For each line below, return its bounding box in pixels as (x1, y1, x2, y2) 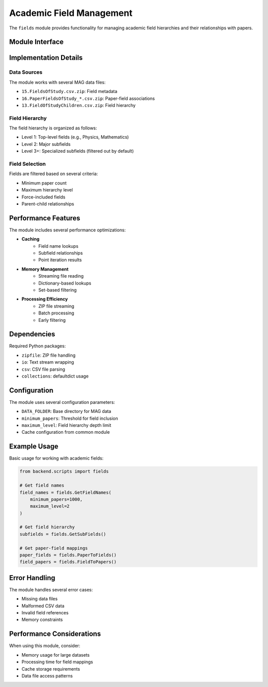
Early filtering (38, 317, 66, 323)
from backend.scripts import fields (19, 469, 109, 475)
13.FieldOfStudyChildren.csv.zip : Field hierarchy (21, 102, 136, 108)
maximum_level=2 (30, 503, 69, 509)
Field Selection (9, 160, 46, 167)
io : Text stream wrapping (21, 359, 74, 365)
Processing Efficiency (21, 296, 68, 302)
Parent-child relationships (21, 200, 74, 206)
